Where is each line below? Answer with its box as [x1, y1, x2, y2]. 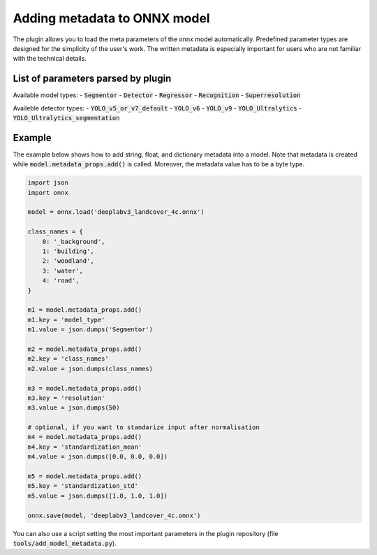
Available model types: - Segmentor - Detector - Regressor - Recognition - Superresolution [13, 91, 301, 99]
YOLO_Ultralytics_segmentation [13, 114, 120, 122]
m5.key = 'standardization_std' [27, 482, 139, 490]
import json [27, 179, 69, 187]
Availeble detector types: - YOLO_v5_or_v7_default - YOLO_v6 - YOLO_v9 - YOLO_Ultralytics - [13, 103, 302, 112]
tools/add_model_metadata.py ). [13, 539, 117, 547]
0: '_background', [42, 238, 105, 245]
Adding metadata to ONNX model [13, 10, 210, 26]
